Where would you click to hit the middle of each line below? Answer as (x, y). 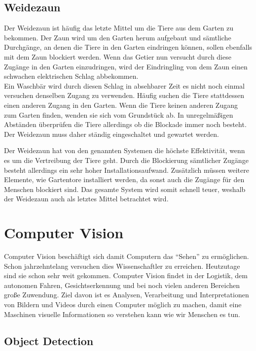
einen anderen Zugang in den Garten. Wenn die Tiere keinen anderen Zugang (121, 105)
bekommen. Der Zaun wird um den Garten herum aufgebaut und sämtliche (118, 37)
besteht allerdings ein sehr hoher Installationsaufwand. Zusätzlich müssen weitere (127, 170)
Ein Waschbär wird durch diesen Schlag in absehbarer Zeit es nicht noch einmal (124, 85)
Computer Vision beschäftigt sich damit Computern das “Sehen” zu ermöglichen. (127, 256)
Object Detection (49, 340)
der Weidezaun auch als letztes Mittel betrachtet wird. (86, 199)
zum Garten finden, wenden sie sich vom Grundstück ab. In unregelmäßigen (119, 114)
